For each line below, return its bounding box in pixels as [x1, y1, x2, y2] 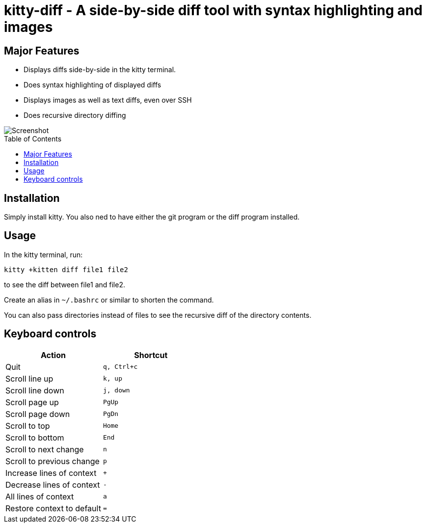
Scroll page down [5, 409, 70, 419]
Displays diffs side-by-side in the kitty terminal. [24, 65, 176, 74]
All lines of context [5, 491, 74, 501]
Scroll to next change [5, 444, 84, 454]
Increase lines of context [5, 468, 97, 478]
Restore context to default [5, 503, 101, 513]
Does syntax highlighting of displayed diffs [24, 81, 161, 89]
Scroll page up [5, 397, 59, 407]
